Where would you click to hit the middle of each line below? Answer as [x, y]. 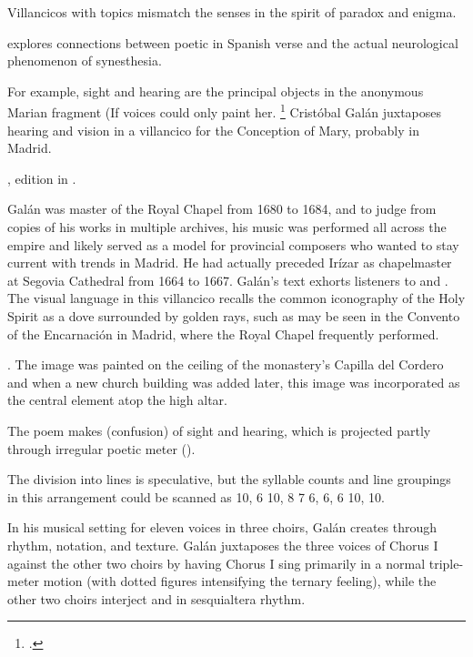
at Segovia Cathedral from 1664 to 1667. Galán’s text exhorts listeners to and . [228, 280]
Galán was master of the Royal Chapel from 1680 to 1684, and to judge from [222, 209]
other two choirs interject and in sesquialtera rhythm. [156, 598]
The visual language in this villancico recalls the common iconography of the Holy [236, 298]
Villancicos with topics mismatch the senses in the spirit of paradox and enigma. [232, 12]
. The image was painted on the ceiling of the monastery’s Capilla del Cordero [226, 364]
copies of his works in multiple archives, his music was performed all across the [227, 227]
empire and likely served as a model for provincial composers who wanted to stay [233, 244]
